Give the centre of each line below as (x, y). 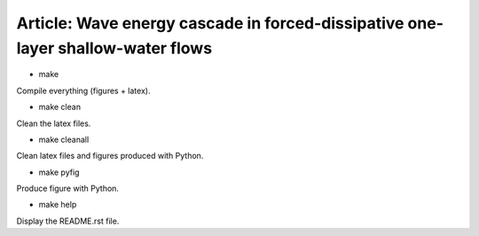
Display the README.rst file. (68, 221)
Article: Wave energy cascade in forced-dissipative (210, 23)
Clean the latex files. (54, 123)
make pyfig (59, 172)
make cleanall (64, 139)
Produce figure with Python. (68, 189)
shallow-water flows (135, 48)
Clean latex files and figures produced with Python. (110, 156)
